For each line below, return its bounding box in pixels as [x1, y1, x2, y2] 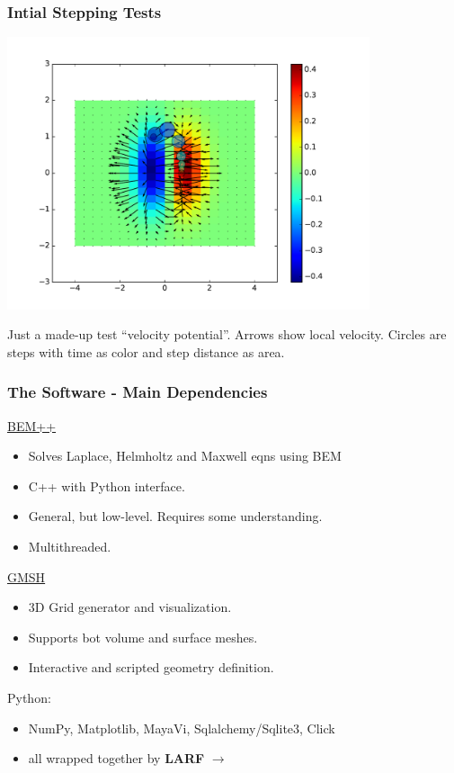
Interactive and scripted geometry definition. [28, 658, 274, 677]
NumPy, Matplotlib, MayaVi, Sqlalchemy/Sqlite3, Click [28, 718, 335, 737]
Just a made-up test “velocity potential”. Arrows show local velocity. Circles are [7, 325, 447, 344]
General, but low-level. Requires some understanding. [28, 507, 323, 526]
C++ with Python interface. [28, 476, 185, 495]
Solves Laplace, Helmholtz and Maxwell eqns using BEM [28, 446, 342, 465]
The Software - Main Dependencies [7, 381, 268, 403]
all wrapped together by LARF [28, 749, 205, 768]
